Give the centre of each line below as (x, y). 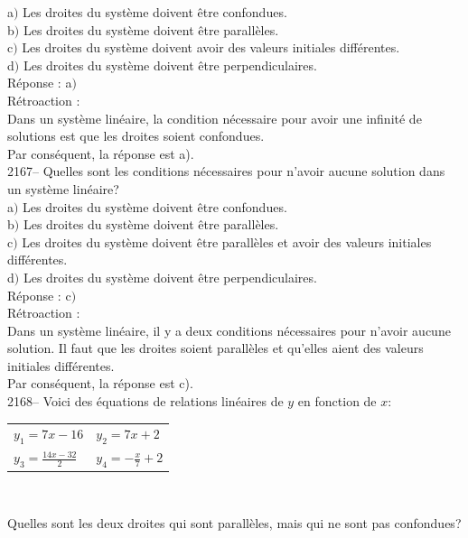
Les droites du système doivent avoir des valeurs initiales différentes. (211, 47)
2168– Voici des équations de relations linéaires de (145, 401)
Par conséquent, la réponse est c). (100, 383)
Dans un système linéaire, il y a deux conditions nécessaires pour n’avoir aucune (229, 330)
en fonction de (337, 401)
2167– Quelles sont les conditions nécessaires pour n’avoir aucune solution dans (226, 171)
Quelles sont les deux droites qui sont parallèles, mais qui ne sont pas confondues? (234, 523)
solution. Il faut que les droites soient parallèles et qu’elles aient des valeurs (215, 348)
